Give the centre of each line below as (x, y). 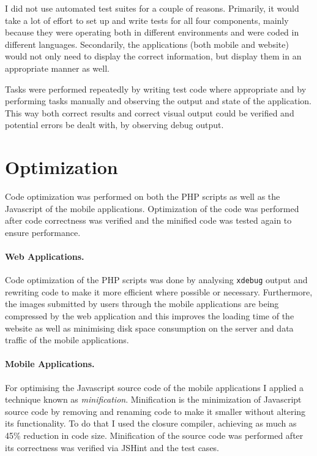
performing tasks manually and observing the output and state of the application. (158, 101)
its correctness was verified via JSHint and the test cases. (112, 447)
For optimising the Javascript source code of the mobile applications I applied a (155, 387)
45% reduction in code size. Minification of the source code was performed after (154, 435)
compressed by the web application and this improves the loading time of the (150, 316)
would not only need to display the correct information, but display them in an (153, 56)
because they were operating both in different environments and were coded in (152, 32)
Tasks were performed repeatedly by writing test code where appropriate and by (156, 89)
